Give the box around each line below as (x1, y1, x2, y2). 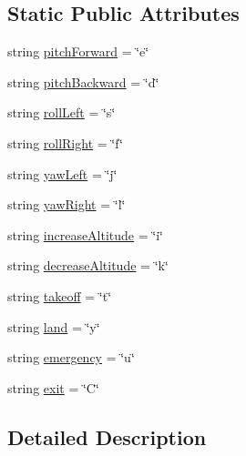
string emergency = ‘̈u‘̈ (7, 348, 135, 367)
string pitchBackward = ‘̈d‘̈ (7, 72, 159, 91)
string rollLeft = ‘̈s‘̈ (7, 103, 116, 122)
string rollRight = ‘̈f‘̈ (7, 133, 123, 152)
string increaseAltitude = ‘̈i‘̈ (7, 225, 163, 244)
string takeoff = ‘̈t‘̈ (7, 286, 112, 305)
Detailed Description (7, 422, 207, 451)
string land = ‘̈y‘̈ (7, 317, 100, 336)
